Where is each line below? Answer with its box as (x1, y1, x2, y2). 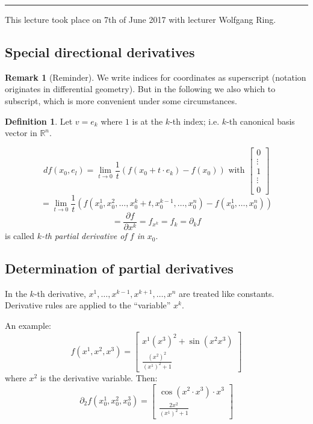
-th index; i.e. (170, 114, 220, 127)
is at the (132, 114, 163, 127)
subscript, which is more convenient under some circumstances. (5, 94, 237, 107)
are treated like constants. (178, 287, 274, 299)
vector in (5, 126, 37, 139)
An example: (5, 319, 51, 332)
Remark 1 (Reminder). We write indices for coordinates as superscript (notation (5, 70, 306, 83)
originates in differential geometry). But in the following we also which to (5, 83, 276, 95)
